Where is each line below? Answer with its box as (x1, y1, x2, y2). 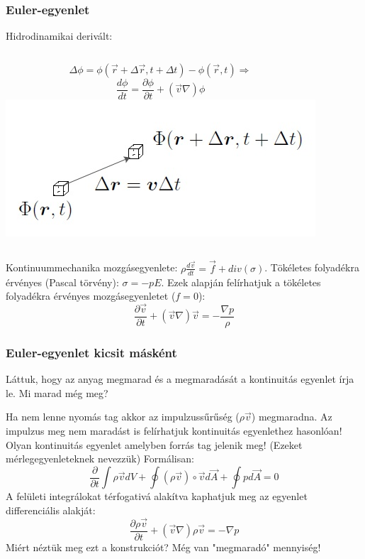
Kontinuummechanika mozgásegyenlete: (6, 260, 178, 275)
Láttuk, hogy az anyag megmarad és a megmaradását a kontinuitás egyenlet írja (6, 371, 354, 386)
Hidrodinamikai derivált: (6, 28, 113, 43)
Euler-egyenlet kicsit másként (6, 343, 177, 361)
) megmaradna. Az (251, 409, 332, 424)
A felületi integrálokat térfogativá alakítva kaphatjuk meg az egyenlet (6, 489, 308, 504)
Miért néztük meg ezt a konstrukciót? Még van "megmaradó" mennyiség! (6, 539, 321, 554)
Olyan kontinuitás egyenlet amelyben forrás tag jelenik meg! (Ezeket (6, 437, 303, 452)
